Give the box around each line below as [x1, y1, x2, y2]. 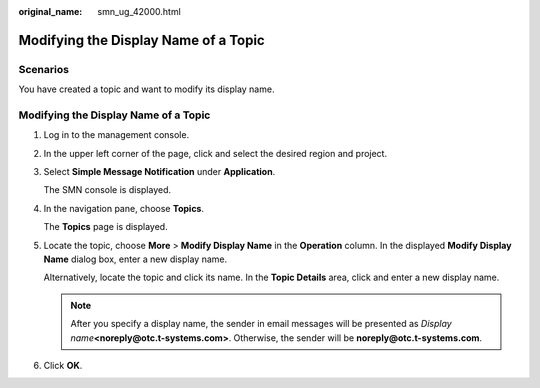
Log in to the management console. [43, 129, 190, 141]
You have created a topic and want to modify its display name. [18, 83, 275, 95]
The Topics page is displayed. [43, 221, 169, 233]
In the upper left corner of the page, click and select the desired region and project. [43, 147, 388, 159]
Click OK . [43, 359, 83, 371]
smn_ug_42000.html [97, 6, 182, 17]
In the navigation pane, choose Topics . [43, 202, 205, 214]
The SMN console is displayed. [43, 184, 172, 196]
